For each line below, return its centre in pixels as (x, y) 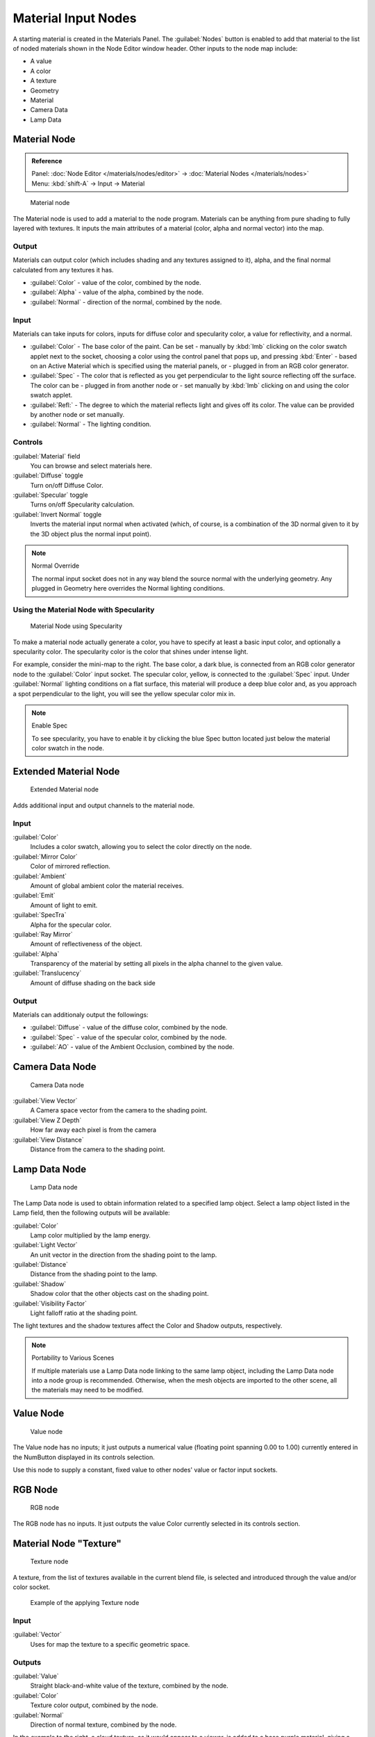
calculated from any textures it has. (63, 270)
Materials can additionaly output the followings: (81, 1015)
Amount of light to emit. (64, 905)
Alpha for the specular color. (71, 925)
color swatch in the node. (68, 748)
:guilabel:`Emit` (34, 896)
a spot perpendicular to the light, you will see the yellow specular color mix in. (124, 693)
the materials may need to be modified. (87, 1390)
